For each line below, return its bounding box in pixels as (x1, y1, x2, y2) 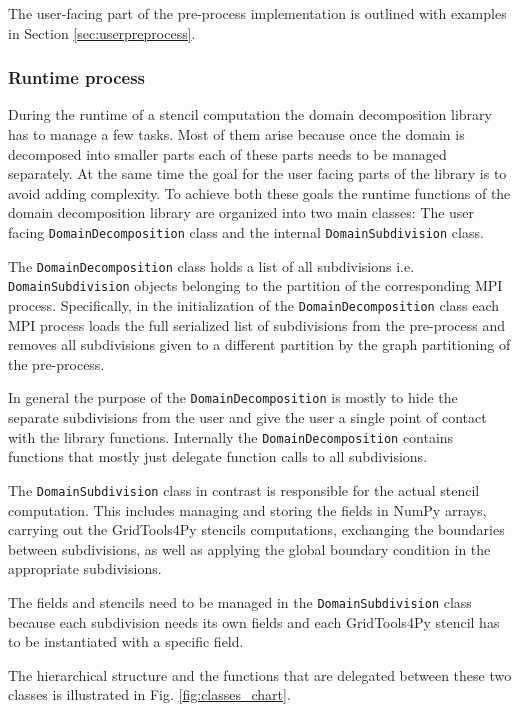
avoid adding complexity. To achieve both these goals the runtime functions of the (8, 182, 511, 203)
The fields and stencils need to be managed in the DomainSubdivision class (8, 591, 472, 612)
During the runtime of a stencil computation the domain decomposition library (8, 104, 492, 125)
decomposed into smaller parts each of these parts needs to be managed (8, 143, 447, 164)
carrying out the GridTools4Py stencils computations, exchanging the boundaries (8, 519, 505, 540)
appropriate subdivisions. (8, 558, 162, 579)
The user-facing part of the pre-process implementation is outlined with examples (8, 3, 507, 23)
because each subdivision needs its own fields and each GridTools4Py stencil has (8, 611, 500, 632)
